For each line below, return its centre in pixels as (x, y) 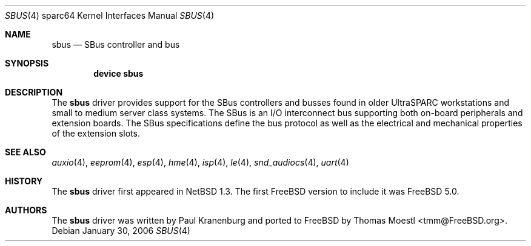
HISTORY (24, 181)
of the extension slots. (96, 133)
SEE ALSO (25, 152)
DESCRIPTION (34, 92)
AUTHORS (26, 210)
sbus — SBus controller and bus (116, 44)
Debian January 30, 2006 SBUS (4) (121, 231)
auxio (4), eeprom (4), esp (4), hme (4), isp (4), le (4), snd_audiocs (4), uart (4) (200, 162)
